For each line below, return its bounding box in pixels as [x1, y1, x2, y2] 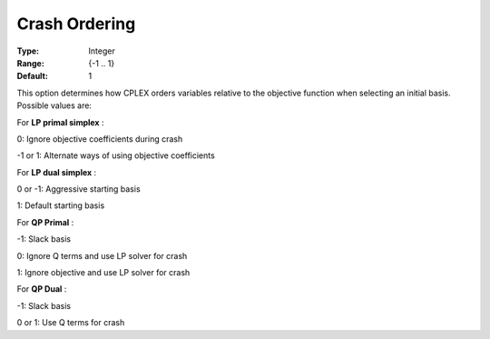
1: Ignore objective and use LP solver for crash [16, 267, 191, 278]
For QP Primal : [16, 216, 74, 227]
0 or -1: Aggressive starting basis [16, 184, 141, 194]
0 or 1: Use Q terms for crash [16, 317, 125, 328]
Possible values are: [16, 100, 93, 111]
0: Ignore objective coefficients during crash [16, 133, 183, 145]
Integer [88, 45, 115, 56]
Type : [16, 45, 40, 56]
